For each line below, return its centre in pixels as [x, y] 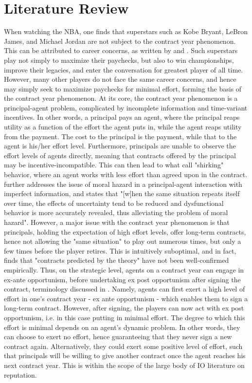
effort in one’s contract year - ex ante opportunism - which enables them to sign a [126, 298]
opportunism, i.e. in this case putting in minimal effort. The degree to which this [125, 317]
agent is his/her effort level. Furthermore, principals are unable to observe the [120, 146]
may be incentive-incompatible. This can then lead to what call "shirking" [114, 165]
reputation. [20, 374]
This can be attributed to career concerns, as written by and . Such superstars [121, 50]
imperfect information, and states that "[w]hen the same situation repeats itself [122, 193]
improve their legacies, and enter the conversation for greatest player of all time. [124, 69]
